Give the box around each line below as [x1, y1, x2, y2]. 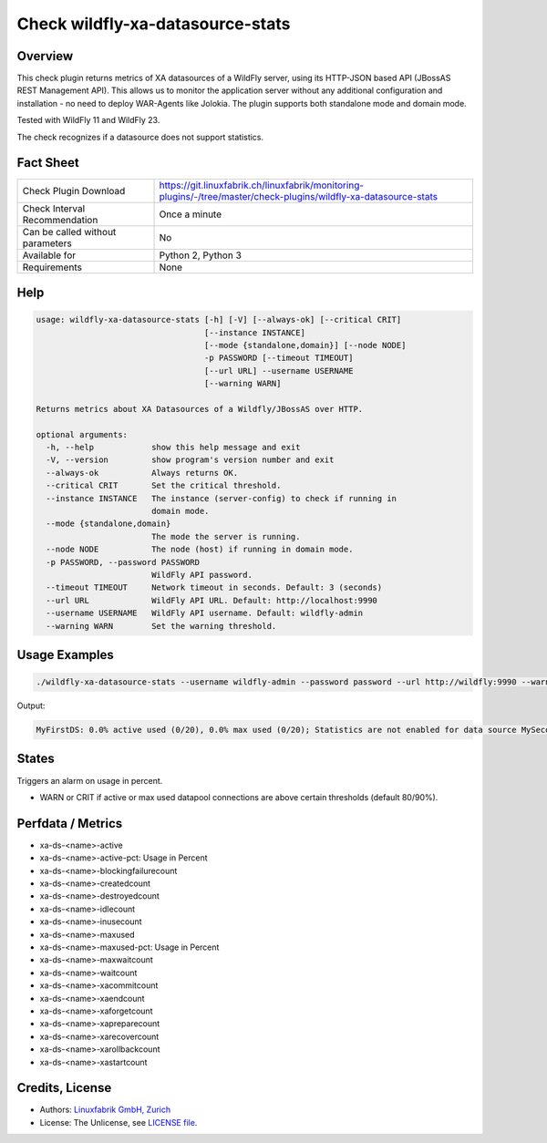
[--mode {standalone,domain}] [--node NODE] [203, 340, 407, 350]
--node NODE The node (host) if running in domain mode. [46, 544, 354, 555]
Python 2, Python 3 [159, 249, 242, 262]
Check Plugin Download [22, 184, 126, 197]
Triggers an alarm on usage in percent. [16, 775, 163, 786]
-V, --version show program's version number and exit [46, 455, 335, 465]
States [16, 751, 55, 767]
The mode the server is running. [150, 531, 301, 541]
